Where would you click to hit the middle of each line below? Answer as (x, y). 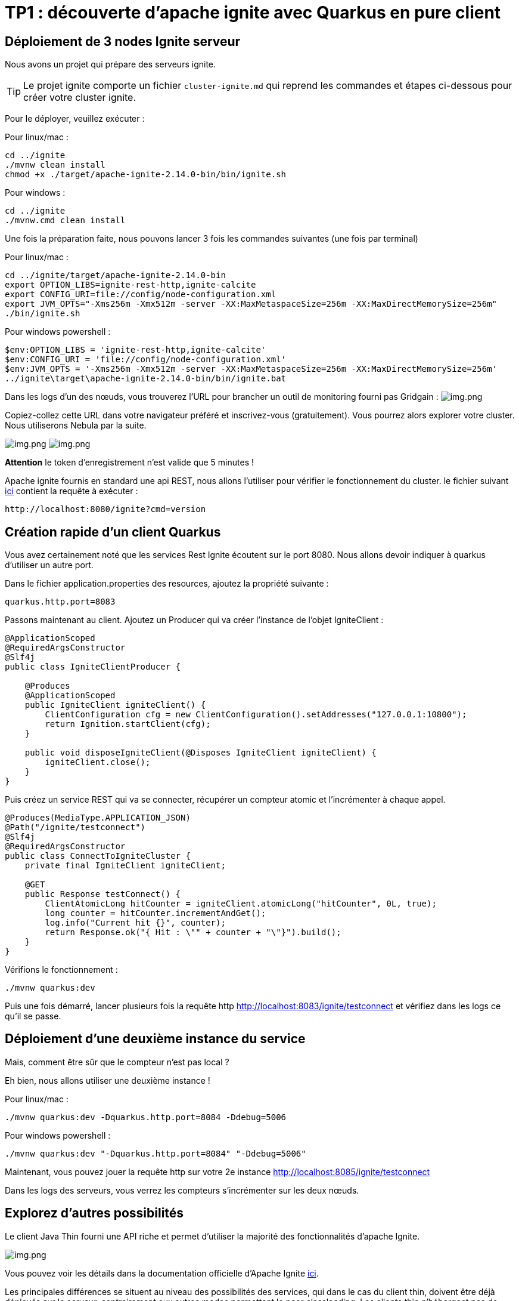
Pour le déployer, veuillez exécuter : (75, 119)
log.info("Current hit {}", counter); (135, 923)
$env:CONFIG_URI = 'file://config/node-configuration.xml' (146, 360)
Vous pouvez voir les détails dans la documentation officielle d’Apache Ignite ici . (162, 1273)
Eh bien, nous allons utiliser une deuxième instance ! (108, 1080)
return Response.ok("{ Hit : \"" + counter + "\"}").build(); (193, 932)
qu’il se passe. (33, 1016)
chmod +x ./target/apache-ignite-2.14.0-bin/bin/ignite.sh (146, 175)
